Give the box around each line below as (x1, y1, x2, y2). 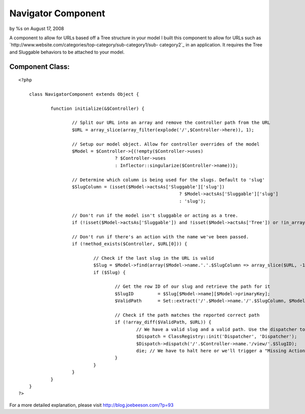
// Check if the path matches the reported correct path (114, 312, 260, 318)
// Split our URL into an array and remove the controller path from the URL (72, 120, 270, 126)
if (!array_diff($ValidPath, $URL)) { (114, 319, 211, 325)
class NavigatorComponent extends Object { (28, 91, 139, 97)
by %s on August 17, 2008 (9, 25, 65, 32)
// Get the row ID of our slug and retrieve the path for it (114, 284, 270, 290)
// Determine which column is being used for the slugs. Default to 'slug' (72, 177, 265, 183)
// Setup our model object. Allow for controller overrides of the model (72, 141, 260, 147)
